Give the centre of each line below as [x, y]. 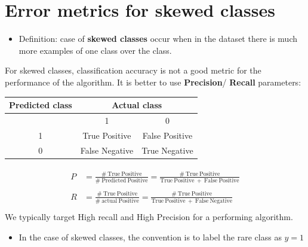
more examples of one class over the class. [95, 50]
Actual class [137, 105]
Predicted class [41, 105]
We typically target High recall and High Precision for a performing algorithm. [149, 217]
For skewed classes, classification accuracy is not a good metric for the [133, 70]
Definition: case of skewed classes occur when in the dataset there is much [158, 39]
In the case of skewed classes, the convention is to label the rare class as [150, 237]
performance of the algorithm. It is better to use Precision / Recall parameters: [153, 82]
